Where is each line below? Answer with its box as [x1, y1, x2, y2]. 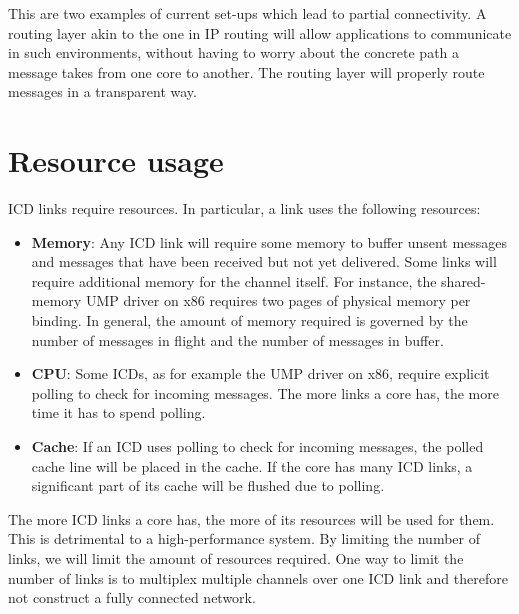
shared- [441, 270, 486, 291]
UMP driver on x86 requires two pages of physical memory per [85, 290, 471, 311]
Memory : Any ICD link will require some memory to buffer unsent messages [31, 231, 508, 252]
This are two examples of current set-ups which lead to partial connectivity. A [8, 3, 487, 23]
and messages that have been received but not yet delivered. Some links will [31, 251, 497, 272]
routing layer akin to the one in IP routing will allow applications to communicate [8, 22, 512, 43]
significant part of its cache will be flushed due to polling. [31, 475, 385, 496]
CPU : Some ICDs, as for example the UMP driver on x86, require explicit [31, 363, 490, 384]
